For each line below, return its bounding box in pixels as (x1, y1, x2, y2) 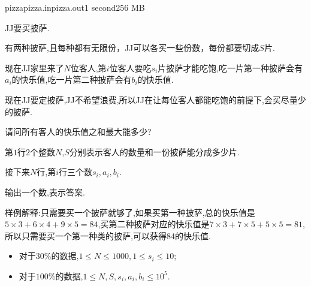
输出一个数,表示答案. (5, 185, 85, 198)
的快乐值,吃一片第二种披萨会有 (11, 73, 132, 86)
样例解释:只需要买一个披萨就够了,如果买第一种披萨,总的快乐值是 (5, 206, 255, 218)
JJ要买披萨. (5, 21, 50, 34)
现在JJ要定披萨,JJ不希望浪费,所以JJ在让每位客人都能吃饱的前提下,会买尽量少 (5, 93, 306, 106)
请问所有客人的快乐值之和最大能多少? (5, 125, 152, 138)
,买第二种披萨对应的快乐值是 (98, 218, 210, 230)
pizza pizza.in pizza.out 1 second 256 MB (5, 1, 145, 13)
